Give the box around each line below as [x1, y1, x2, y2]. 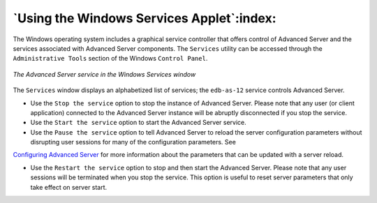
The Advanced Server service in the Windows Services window [13, 70, 196, 78]
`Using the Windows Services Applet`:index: [13, 10, 276, 26]
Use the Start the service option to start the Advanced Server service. [30, 119, 247, 127]
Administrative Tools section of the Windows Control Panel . [13, 54, 208, 63]
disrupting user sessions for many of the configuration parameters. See [30, 138, 237, 146]
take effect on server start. [30, 183, 108, 191]
